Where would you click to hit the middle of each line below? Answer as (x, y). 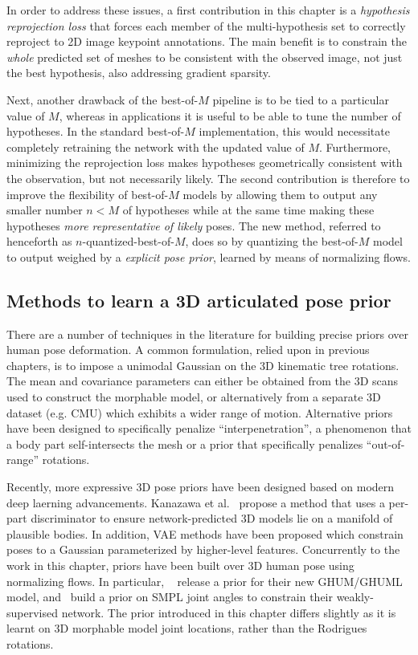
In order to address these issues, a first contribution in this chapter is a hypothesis (208, 10)
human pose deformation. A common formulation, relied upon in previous (188, 350)
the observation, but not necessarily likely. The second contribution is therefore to (208, 178)
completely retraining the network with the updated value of (156, 146)
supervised (32, 612)
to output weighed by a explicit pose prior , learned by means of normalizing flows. (209, 256)
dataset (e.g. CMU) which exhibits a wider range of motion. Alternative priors (200, 412)
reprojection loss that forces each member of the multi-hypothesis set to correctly (206, 25)
